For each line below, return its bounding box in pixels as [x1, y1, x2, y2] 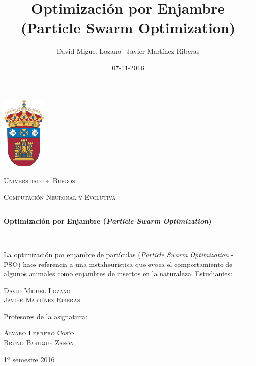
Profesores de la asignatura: [4, 311, 87, 321]
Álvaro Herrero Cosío [4, 328, 74, 338]
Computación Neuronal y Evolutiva [4, 192, 116, 202]
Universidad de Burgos [4, 175, 75, 185]
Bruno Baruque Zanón [4, 337, 74, 348]
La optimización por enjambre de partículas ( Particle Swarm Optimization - [4, 249, 234, 259]
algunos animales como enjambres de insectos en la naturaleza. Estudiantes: [4, 268, 232, 279]
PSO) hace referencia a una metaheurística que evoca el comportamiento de [4, 259, 233, 269]
